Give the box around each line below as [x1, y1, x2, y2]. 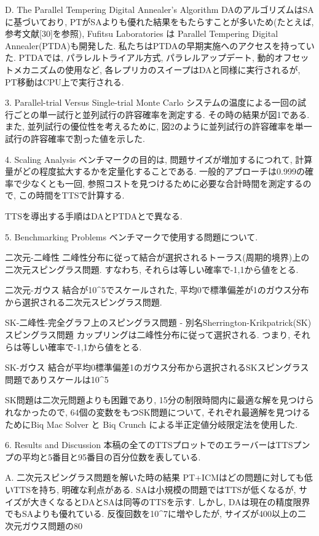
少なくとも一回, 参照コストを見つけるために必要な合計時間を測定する [22, 176, 303, 189]
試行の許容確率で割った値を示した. [5, 132, 145, 144]
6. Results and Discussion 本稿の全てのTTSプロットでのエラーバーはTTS [5, 438, 293, 451]
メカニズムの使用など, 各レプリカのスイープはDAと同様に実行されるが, [13, 63, 301, 76]
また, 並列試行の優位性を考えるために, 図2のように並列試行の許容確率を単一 [5, 120, 312, 133]
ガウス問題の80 [22, 519, 82, 532]
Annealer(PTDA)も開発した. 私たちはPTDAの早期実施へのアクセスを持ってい [5, 39, 315, 52]
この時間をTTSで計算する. [18, 189, 125, 202]
